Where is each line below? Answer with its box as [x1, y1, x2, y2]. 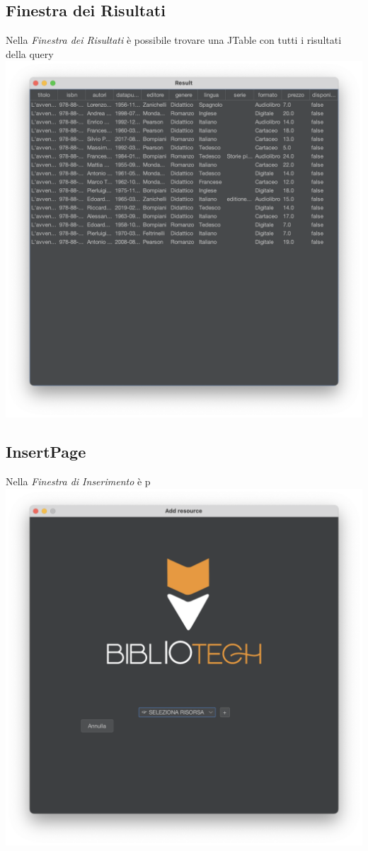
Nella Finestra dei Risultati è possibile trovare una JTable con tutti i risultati [6, 33, 342, 47]
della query [6, 46, 54, 61]
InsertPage [6, 441, 86, 463]
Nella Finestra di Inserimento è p [6, 474, 151, 489]
